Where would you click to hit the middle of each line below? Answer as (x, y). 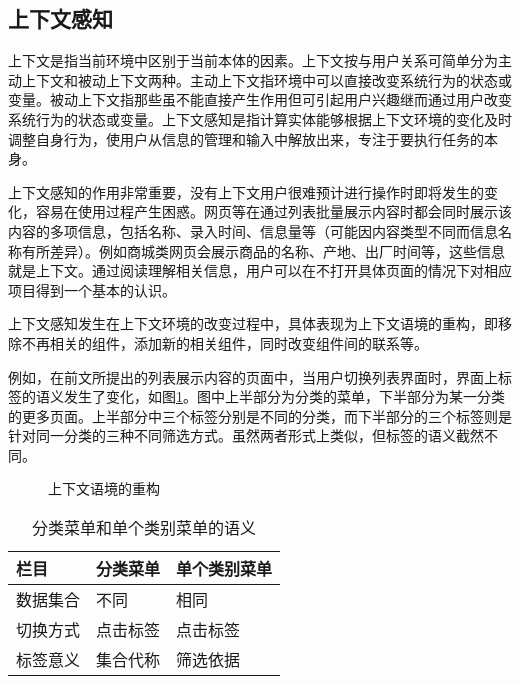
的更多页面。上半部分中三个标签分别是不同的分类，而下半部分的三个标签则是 (260, 415)
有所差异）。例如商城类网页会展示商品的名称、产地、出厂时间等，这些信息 (263, 250)
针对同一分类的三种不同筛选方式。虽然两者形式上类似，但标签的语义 (232, 435)
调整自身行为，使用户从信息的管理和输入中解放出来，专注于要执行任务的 (246, 138)
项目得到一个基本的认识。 (92, 289)
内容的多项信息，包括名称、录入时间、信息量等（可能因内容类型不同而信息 (253, 230)
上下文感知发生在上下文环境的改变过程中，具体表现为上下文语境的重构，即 (253, 323)
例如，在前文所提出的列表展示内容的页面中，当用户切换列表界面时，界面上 (253, 376)
